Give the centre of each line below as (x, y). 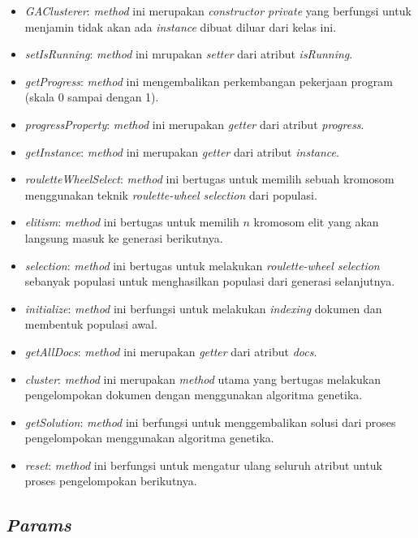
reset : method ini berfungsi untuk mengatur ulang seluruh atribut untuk (203, 465)
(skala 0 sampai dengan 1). (92, 97)
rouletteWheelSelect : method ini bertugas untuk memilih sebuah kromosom (209, 179)
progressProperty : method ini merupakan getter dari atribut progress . (194, 124)
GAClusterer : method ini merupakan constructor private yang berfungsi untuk (218, 11)
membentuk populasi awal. (91, 324)
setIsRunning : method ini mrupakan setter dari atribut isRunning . (189, 54)
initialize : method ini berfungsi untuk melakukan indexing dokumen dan (203, 308)
